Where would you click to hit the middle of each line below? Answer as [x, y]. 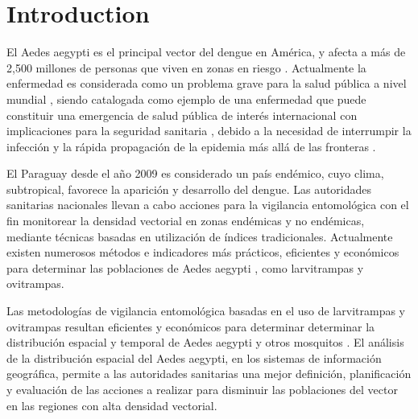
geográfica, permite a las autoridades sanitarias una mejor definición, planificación [209, 374]
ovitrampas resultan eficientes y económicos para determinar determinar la [191, 326]
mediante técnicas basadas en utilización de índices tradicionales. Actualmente [200, 236]
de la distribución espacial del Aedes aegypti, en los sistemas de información [194, 357]
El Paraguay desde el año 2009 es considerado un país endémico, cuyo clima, [195, 173]
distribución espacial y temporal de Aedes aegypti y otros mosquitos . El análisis [205, 342]
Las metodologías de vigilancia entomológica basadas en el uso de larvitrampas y [206, 311]
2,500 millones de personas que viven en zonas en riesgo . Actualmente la [186, 67]
